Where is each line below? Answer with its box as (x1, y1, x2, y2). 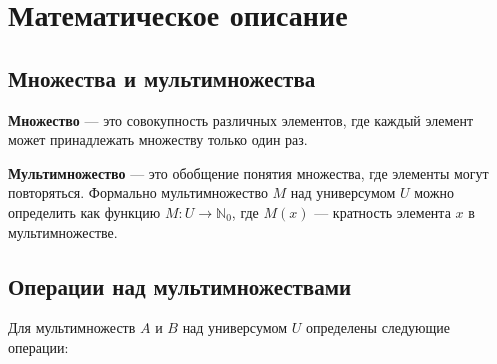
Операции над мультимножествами (8, 270, 352, 301)
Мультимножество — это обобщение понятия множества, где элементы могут (8, 162, 489, 183)
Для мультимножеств (8, 317, 136, 338)
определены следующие (306, 317, 450, 338)
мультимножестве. (8, 221, 118, 242)
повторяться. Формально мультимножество (8, 182, 268, 203)
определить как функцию (8, 201, 161, 222)
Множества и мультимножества (8, 62, 316, 93)
